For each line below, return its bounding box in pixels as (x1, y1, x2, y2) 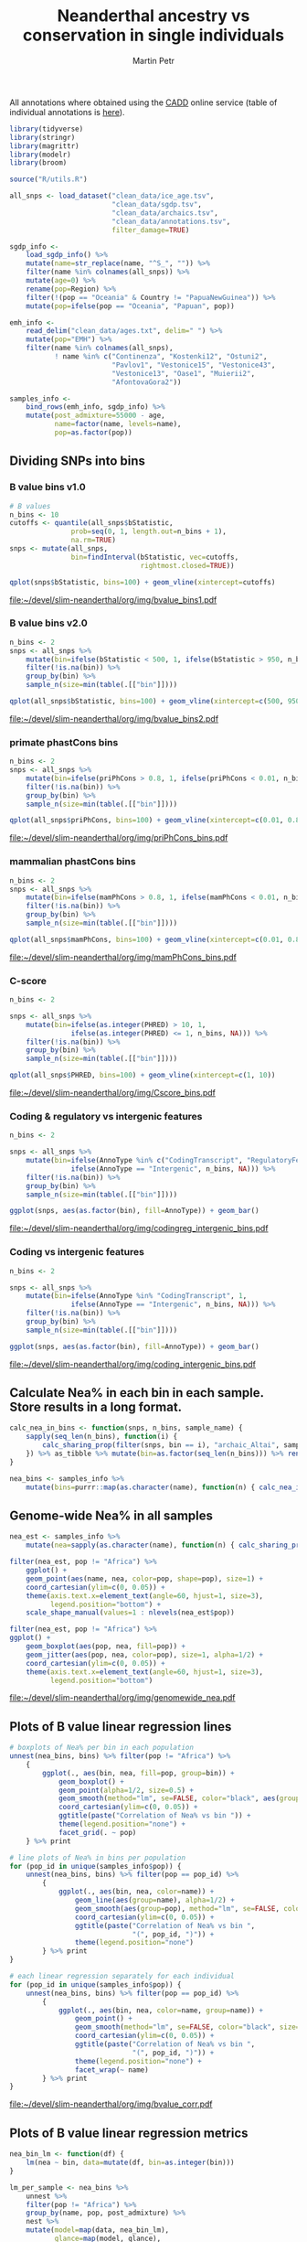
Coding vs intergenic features (9, 1246, 144, 1259)
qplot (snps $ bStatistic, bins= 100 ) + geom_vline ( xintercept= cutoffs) (9, 577, 276, 586)
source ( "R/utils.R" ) (9, 175, 89, 184)
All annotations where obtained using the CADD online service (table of (9, 97, 278, 108)
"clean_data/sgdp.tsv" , (111, 200, 203, 209)
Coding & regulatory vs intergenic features (9, 1110, 203, 1122)
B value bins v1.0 (9, 481, 86, 494)
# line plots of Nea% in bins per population (9, 1853, 185, 1862)
